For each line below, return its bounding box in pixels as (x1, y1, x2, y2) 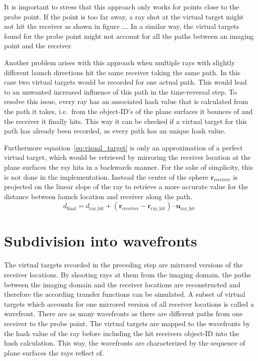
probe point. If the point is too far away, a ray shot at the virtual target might (4, 11, 244, 21)
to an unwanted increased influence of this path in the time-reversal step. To (4, 86, 237, 97)
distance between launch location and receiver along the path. (4, 191, 192, 201)
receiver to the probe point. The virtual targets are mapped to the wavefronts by (4, 318, 251, 328)
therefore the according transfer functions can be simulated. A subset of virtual (4, 289, 246, 299)
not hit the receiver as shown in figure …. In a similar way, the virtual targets (4, 21, 240, 31)
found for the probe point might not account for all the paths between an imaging (4, 30, 254, 41)
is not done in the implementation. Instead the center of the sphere (4, 171, 208, 182)
